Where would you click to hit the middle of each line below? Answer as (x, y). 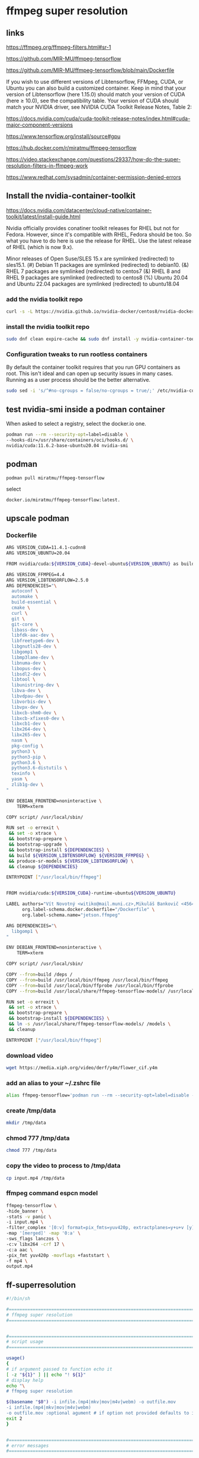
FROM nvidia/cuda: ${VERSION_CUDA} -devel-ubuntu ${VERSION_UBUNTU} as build (100, 564)
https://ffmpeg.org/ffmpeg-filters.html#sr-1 (59, 47)
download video (30, 1055)
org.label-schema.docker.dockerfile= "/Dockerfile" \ (88, 910)
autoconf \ (25, 591)
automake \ (25, 597)
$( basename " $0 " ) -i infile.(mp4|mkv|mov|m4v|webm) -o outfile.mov (91, 1402)
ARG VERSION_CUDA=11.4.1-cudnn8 (46, 548)
